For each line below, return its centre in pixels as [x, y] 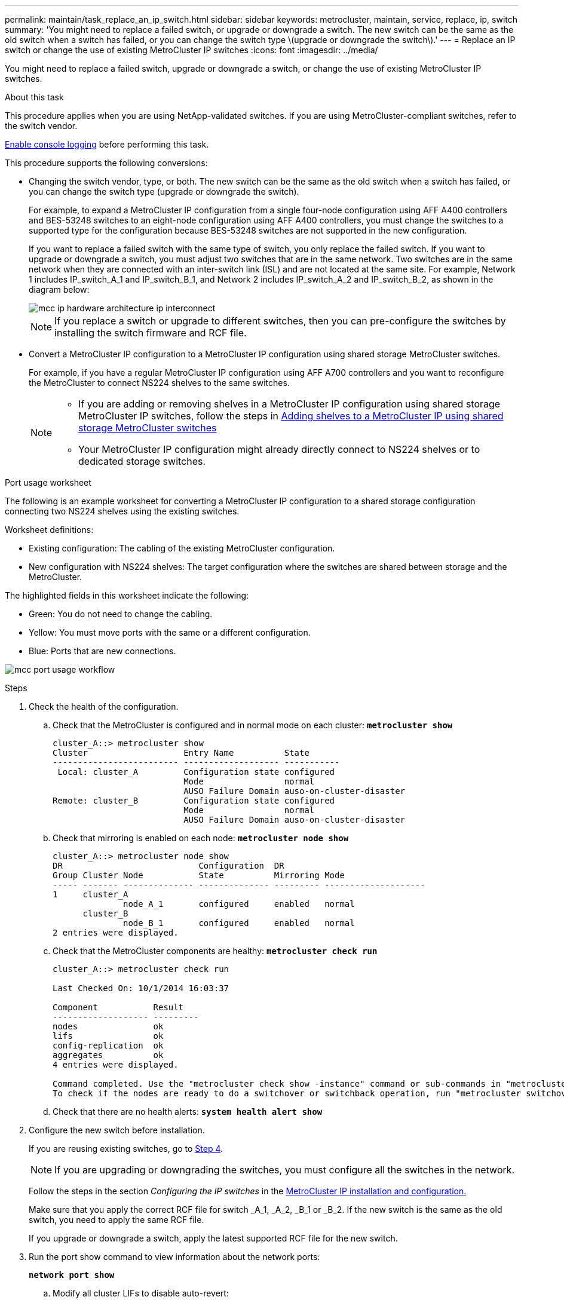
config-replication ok [108, 1046]
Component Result [118, 1007]
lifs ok [108, 1036]
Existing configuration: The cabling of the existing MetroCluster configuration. [182, 548]
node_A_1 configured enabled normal [239, 904]
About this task [34, 97]
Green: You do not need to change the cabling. [121, 614]
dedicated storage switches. [142, 461]
